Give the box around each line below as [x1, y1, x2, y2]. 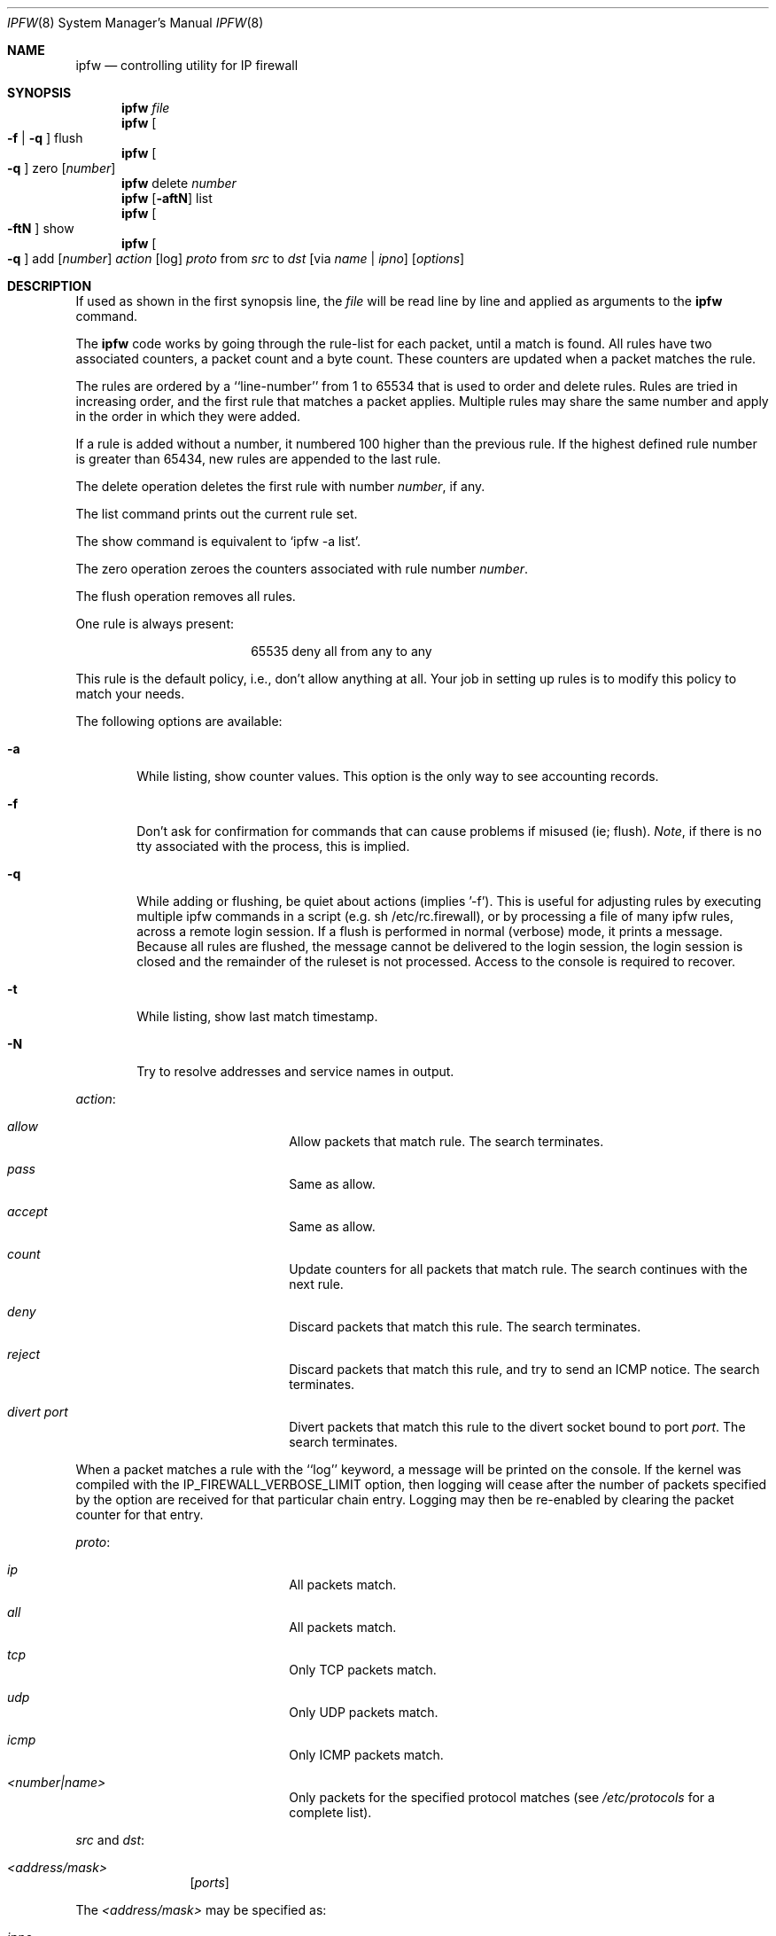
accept [7, 1204, 48, 1219]
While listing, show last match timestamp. [136, 1009, 378, 1024]
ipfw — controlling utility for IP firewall [75, 58, 299, 73]
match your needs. [75, 686, 185, 701]
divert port [7, 1404, 68, 1419]
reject [7, 1347, 41, 1362]
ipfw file [121, 100, 170, 115]
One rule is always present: [75, 616, 234, 631]
